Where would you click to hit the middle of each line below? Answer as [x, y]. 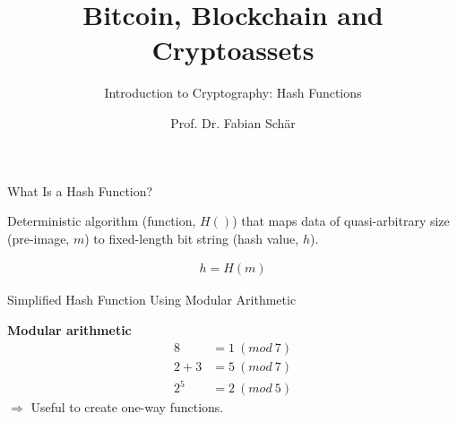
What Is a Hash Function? [80, 190]
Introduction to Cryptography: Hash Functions [233, 93]
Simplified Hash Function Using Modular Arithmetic [152, 300]
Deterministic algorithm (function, [102, 221]
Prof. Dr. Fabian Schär [233, 122]
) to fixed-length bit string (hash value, [192, 238]
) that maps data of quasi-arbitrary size [341, 221]
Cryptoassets [233, 50]
